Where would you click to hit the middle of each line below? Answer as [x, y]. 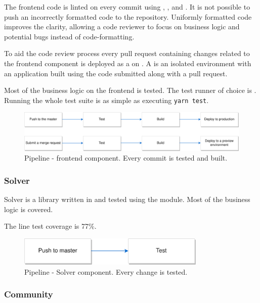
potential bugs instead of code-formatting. [69, 36]
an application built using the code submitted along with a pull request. [116, 73]
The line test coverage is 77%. [50, 226]
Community [29, 294]
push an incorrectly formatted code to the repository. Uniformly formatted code [128, 16]
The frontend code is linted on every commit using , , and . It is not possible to [127, 7]
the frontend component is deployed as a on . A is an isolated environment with [128, 63]
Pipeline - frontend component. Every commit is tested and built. [126, 158]
